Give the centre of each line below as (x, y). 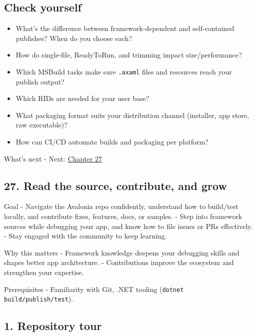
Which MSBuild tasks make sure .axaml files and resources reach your (124, 71)
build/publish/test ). (39, 299)
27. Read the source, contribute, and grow (115, 185)
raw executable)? (41, 125)
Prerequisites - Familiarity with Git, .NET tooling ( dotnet (94, 289)
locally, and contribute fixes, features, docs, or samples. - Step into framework (123, 216)
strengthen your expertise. (44, 272)
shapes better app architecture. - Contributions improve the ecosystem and (119, 262)
